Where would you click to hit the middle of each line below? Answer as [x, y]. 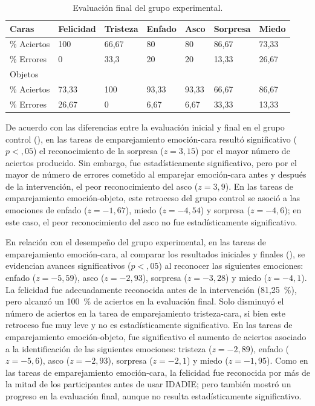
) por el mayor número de [243, 151]
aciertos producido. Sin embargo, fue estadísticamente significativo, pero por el [151, 162]
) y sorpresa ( [225, 210]
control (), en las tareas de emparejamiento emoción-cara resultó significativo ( [151, 139]
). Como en [287, 360]
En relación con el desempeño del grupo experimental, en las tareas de [136, 242]
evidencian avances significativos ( [68, 266]
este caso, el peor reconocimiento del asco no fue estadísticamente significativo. [151, 221]
